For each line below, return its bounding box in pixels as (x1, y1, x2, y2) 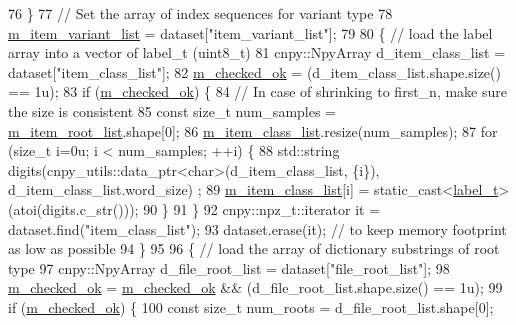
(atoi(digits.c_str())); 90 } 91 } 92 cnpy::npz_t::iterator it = (8, 198, 381, 219)
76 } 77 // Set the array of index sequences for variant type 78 (8, 3, 393, 23)
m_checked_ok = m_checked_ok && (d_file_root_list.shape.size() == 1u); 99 (8, 277, 503, 298)
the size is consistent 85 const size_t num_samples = (8, 100, 337, 121)
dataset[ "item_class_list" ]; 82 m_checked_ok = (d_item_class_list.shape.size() (8, 61, 501, 82)
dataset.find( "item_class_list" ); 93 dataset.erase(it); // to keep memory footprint (8, 218, 507, 239)
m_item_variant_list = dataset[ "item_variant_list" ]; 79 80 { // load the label (8, 22, 493, 43)
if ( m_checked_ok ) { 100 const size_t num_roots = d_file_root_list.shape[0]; (8, 296, 494, 317)
